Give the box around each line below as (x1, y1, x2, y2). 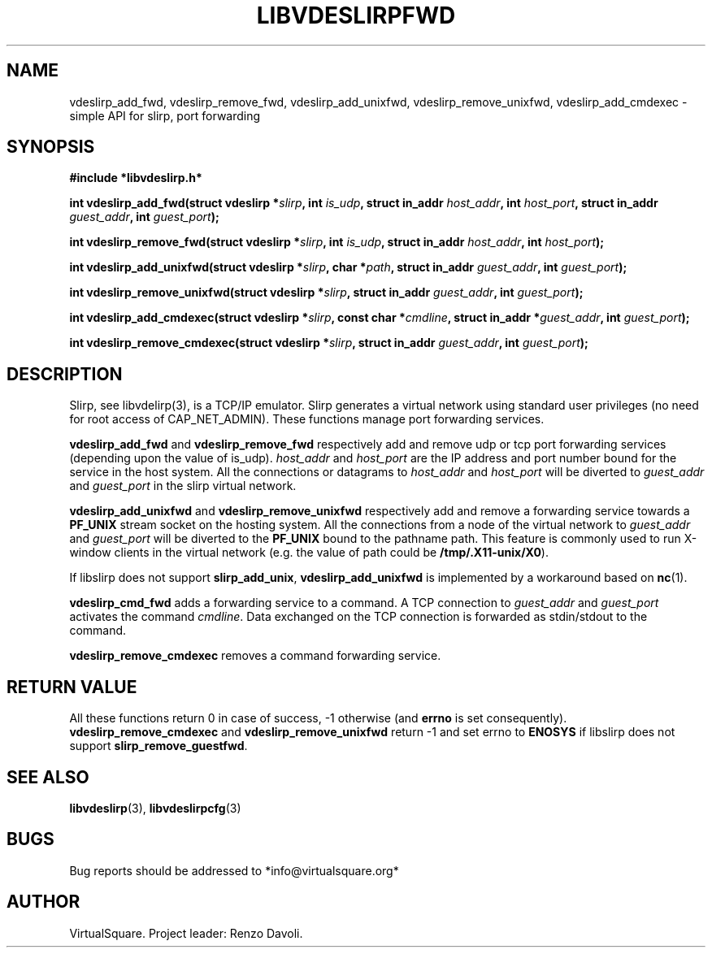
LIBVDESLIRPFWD (256, 2, 456, 29)
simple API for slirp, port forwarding (69, 108, 261, 123)
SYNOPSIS (7, 137, 95, 158)
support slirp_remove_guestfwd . (69, 739, 248, 753)
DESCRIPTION (7, 363, 123, 384)
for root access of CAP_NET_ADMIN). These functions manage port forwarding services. (69, 412, 545, 427)
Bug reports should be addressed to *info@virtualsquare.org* (69, 863, 399, 878)
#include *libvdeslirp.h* (69, 171, 202, 185)
